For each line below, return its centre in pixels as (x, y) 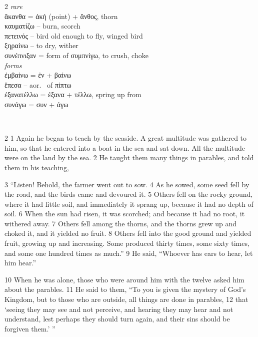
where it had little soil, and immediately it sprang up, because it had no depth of (129, 204)
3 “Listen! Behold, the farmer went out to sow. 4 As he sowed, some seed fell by (127, 184)
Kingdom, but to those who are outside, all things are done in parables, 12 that (126, 299)
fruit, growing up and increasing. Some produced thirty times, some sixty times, (127, 243)
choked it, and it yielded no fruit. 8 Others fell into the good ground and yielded (128, 233)
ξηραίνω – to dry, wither (41, 45)
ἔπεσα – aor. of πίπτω (38, 84)
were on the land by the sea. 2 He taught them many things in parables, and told (129, 157)
